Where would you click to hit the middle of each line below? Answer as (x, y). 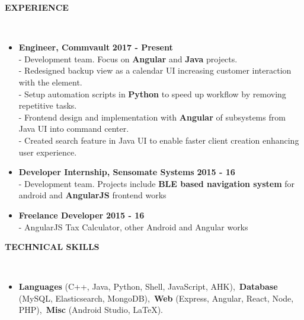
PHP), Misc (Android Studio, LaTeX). (91, 310)
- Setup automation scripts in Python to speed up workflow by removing (152, 94)
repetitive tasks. (48, 105)
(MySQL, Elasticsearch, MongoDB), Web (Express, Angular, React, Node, (156, 298)
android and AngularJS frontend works (92, 195)
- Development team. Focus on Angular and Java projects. (128, 58)
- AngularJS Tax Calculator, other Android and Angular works (133, 226)
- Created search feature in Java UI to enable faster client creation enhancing (159, 140)
